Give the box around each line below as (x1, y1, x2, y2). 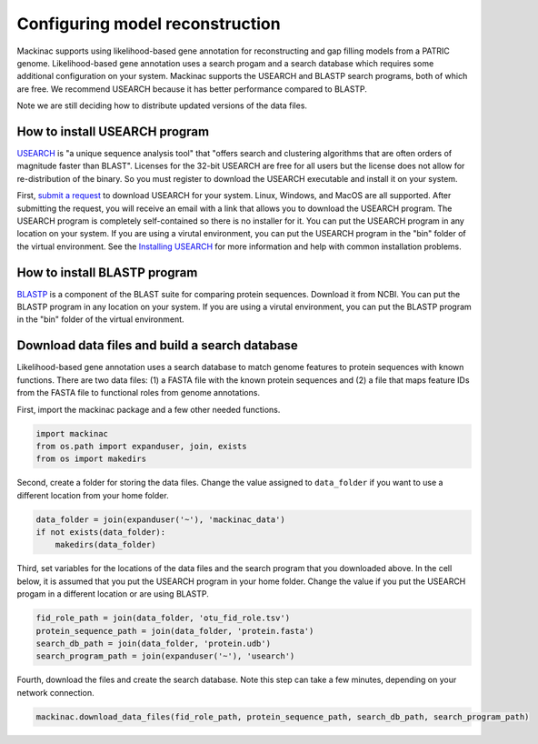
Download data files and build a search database (16, 337, 299, 354)
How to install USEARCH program (16, 124, 209, 139)
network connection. (16, 687, 95, 698)
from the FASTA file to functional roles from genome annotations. (16, 387, 261, 398)
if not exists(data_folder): (35, 528, 166, 538)
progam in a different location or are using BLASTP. (16, 588, 209, 599)
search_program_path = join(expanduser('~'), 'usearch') (35, 651, 295, 661)
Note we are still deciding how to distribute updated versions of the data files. (16, 100, 308, 111)
